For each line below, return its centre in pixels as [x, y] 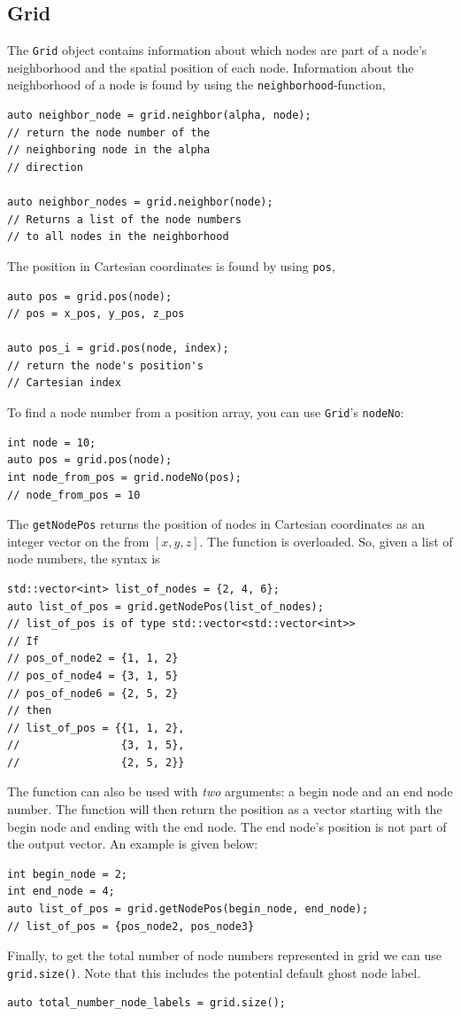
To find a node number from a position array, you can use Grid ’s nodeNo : [206, 412]
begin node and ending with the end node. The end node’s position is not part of [227, 826]
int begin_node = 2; [68, 874]
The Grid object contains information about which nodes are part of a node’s [217, 50]
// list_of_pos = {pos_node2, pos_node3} [131, 926]
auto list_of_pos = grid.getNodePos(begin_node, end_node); [188, 909]
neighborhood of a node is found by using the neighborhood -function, [196, 85]
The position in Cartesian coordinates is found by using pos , [171, 265]
